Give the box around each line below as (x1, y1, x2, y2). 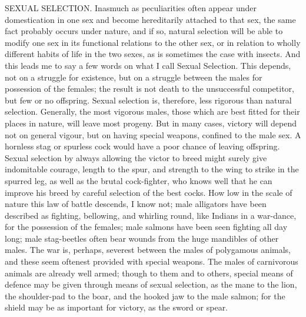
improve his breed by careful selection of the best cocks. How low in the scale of (5, 186, 292, 198)
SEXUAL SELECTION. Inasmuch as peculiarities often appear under (5, 2, 257, 14)
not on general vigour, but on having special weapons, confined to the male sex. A (5, 128, 301, 141)
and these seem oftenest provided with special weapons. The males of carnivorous (5, 255, 298, 268)
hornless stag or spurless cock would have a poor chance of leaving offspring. (5, 140, 280, 152)
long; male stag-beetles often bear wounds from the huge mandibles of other (5, 232, 279, 244)
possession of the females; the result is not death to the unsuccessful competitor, (5, 82, 294, 95)
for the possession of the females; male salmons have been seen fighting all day (5, 221, 288, 233)
